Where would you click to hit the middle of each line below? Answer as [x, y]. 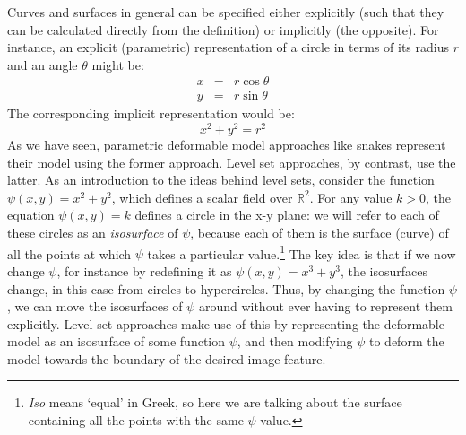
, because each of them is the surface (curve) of [319, 233]
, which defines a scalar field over [202, 197]
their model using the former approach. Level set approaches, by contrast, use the [232, 162]
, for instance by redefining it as [144, 270]
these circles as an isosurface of [93, 233]
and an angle [43, 64]
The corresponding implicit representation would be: [151, 113]
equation [31, 215]
